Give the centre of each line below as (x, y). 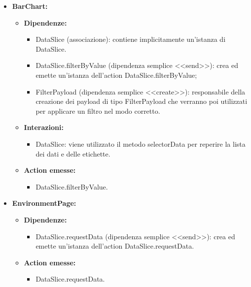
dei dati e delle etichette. (73, 153)
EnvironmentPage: (44, 203)
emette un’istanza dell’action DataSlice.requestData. (115, 246)
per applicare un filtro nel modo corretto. (98, 111)
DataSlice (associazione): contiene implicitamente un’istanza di (131, 39)
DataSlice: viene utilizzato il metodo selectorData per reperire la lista (141, 143)
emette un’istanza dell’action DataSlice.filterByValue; (116, 75)
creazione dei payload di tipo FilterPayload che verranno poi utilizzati (142, 101)
